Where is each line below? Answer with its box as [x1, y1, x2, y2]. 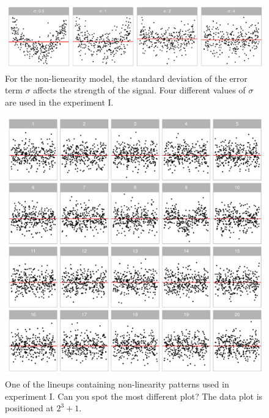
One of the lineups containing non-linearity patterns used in [5, 377, 229, 390]
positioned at [5, 402, 54, 414]
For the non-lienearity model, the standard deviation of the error [5, 71, 248, 84]
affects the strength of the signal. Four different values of [33, 84, 246, 96]
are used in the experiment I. [5, 95, 114, 108]
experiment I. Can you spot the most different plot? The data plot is [5, 389, 263, 402]
